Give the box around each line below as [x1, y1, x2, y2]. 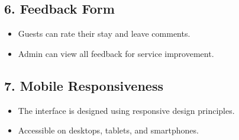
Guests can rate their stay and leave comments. [18, 27, 190, 40]
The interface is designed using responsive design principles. [18, 104, 235, 116]
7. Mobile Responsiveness [4, 76, 163, 94]
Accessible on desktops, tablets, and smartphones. [18, 124, 199, 136]
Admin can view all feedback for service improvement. [18, 47, 214, 59]
